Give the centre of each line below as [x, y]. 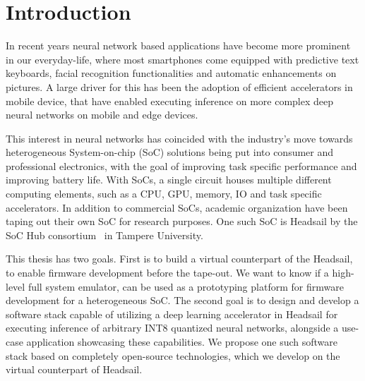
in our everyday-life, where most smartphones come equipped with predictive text [182, 59]
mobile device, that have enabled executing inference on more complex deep [169, 101]
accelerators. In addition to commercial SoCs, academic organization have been [177, 207]
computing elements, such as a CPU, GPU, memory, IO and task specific [164, 194]
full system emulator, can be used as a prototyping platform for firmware [186, 286]
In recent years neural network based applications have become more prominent [178, 46]
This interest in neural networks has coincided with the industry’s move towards [179, 138]
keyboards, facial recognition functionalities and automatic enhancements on [171, 73]
